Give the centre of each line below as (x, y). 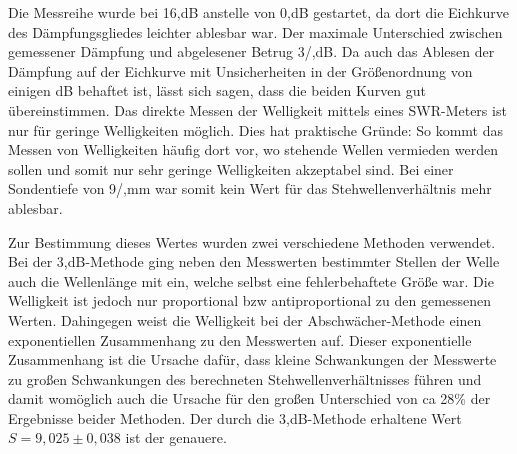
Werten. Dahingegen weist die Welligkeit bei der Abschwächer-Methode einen (245, 319)
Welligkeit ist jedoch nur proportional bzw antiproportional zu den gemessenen (250, 300)
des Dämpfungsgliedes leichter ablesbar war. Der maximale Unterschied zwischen (255, 31)
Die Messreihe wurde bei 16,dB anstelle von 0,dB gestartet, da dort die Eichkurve (258, 12)
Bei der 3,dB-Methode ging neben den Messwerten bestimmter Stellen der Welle (254, 261)
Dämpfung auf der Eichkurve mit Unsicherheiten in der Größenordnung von (240, 70)
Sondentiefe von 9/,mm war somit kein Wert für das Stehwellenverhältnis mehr (250, 188)
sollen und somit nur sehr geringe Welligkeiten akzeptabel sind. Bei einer (231, 168)
